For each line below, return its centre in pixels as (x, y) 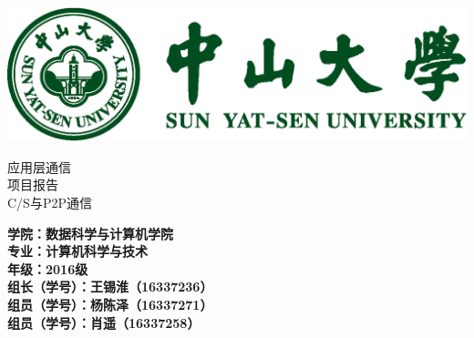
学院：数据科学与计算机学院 (90, 233)
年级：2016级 (48, 268)
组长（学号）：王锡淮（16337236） (110, 287)
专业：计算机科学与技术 (77, 251)
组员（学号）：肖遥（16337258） (104, 322)
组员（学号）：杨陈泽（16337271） (110, 304)
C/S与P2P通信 (50, 202)
